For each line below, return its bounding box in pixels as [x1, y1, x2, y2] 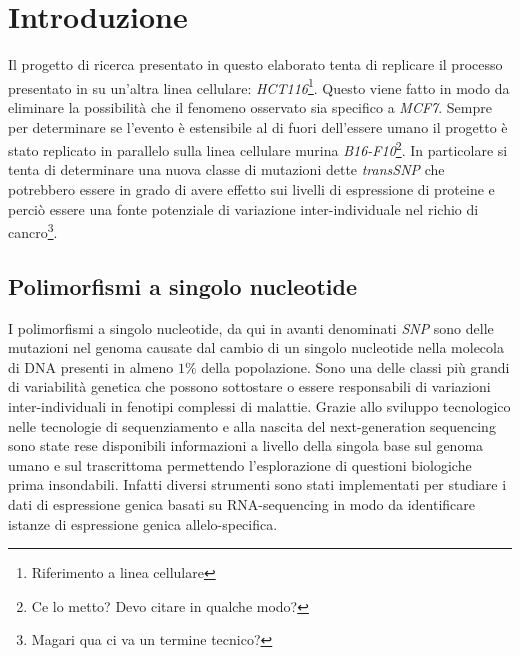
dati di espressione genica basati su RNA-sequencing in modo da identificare [8, 493, 475, 514]
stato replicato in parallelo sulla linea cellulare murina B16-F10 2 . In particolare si [8, 137, 508, 160]
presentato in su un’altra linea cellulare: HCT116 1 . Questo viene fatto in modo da [8, 74, 510, 98]
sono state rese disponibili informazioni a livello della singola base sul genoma [8, 435, 484, 456]
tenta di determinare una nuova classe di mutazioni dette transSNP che [8, 159, 445, 180]
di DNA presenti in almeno [8, 356, 174, 377]
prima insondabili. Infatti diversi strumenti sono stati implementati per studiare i [8, 474, 507, 495]
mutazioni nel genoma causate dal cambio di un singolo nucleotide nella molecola [8, 337, 504, 358]
